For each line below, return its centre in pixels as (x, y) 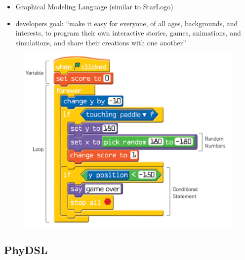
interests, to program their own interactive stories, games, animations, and (128, 33)
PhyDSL (26, 249)
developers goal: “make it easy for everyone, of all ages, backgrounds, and (127, 23)
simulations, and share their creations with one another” (101, 42)
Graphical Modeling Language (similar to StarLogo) (94, 6)
